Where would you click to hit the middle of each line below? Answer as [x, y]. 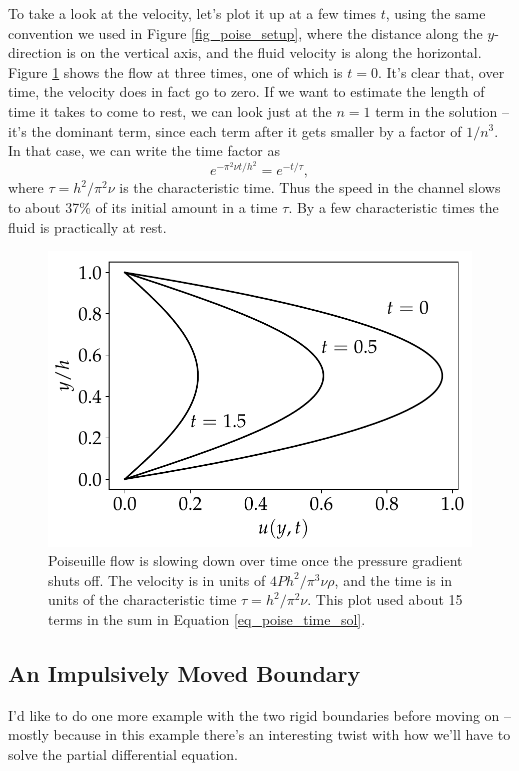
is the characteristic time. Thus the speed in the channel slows [310, 187]
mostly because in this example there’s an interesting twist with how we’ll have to [259, 734]
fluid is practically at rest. [87, 226]
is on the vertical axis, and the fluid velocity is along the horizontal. [274, 52]
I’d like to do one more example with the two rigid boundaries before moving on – [260, 714]
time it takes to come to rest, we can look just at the [170, 110]
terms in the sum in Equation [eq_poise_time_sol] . [207, 618]
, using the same [435, 13]
